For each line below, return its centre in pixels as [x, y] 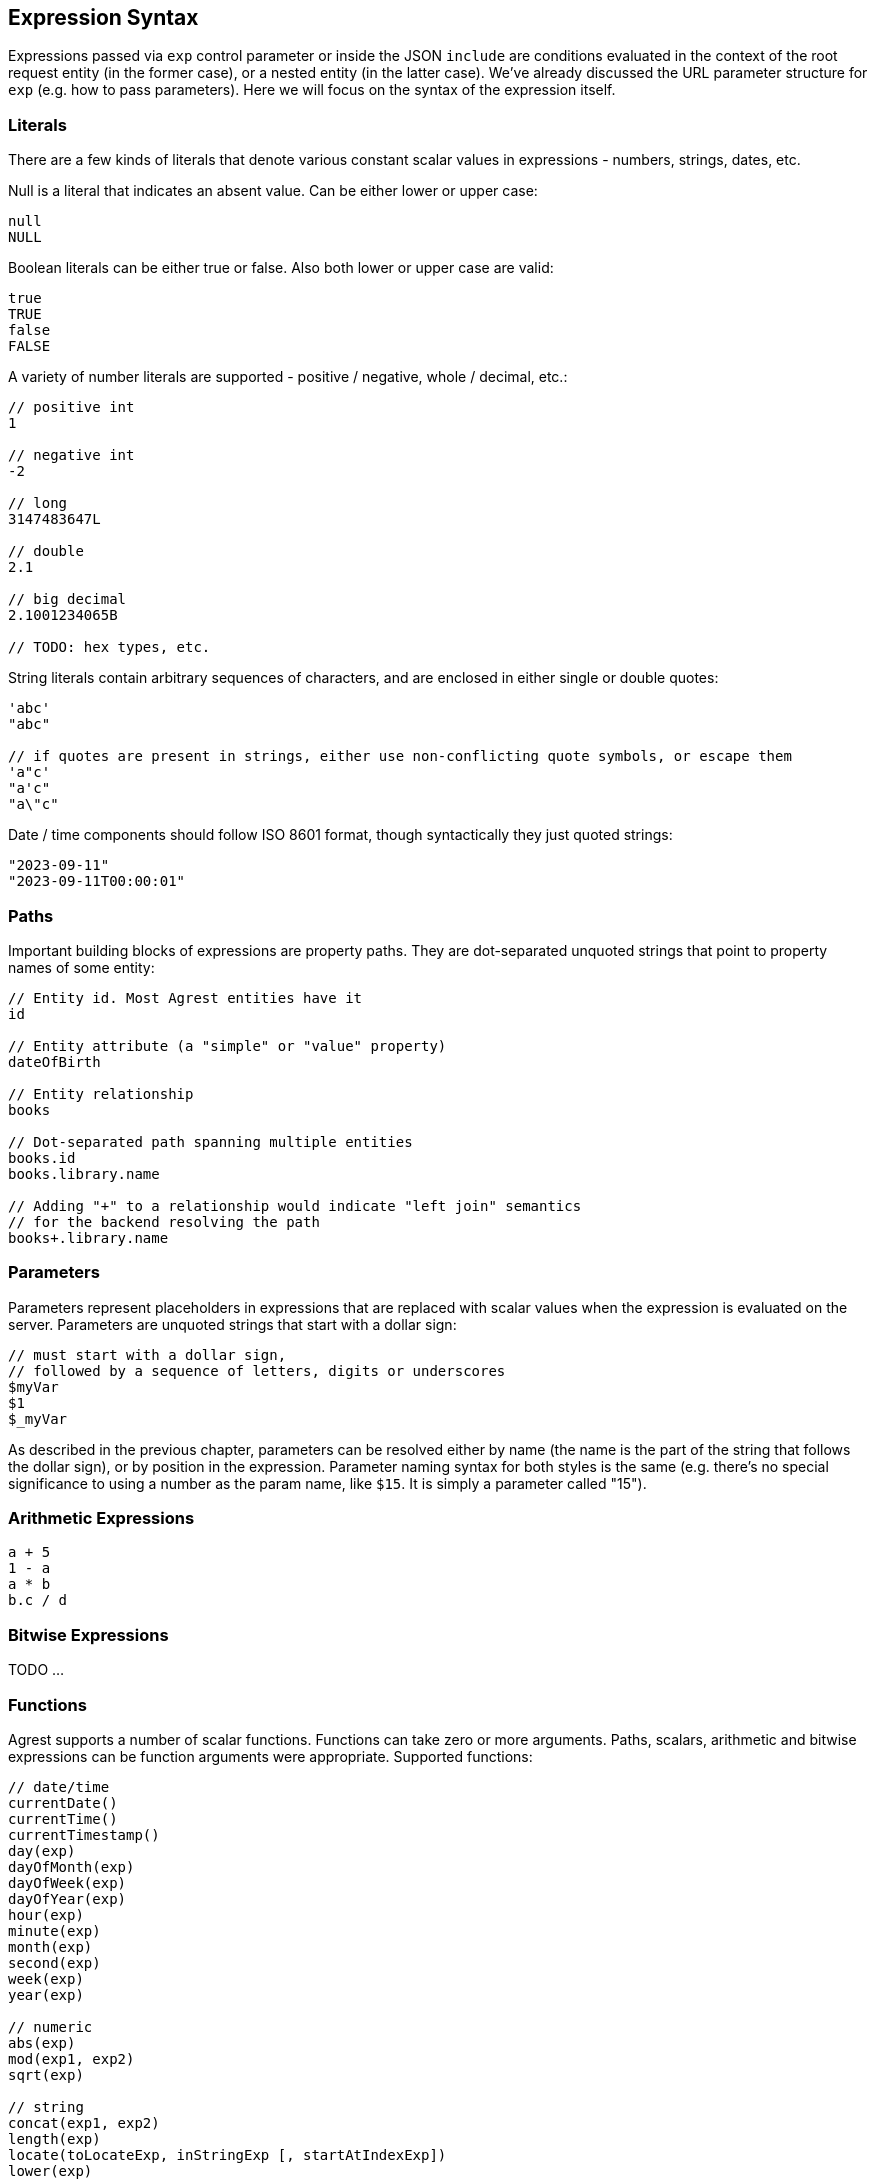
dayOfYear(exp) [67, 1898]
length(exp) [54, 2138]
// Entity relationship [101, 1093]
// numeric [50, 2026]
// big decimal [67, 599]
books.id [42, 1157]
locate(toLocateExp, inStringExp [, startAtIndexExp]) [227, 2154]
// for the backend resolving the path [164, 1221]
